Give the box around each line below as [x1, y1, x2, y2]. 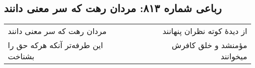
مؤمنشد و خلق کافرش [172, 39, 247, 51]
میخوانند [220, 51, 247, 62]
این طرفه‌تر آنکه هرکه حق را [8, 39, 103, 51]
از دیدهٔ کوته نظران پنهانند [162, 25, 247, 37]
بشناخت [8, 51, 35, 62]
